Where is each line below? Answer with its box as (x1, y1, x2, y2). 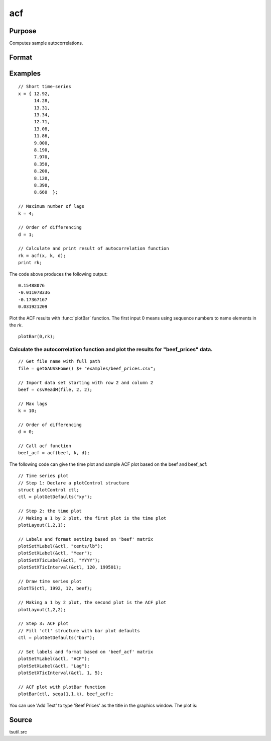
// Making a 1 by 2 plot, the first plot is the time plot (18, 515, 167, 521)
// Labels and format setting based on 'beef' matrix (18, 536, 153, 542)
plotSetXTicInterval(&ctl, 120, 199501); (18, 564, 121, 570)
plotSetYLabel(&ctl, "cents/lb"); (18, 543, 103, 549)
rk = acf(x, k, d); (18, 253, 66, 259)
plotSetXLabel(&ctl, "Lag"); (18, 663, 90, 669)
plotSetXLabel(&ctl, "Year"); (18, 550, 93, 556)
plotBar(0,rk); (18, 334, 56, 340)
